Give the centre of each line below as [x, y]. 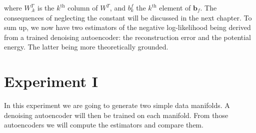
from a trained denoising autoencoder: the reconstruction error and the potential [128, 37]
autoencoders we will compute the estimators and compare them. [104, 125]
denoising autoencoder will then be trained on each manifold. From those [116, 115]
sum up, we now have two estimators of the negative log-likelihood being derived [127, 27]
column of [83, 7]
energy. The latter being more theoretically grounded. [86, 47]
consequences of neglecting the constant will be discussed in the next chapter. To [128, 17]
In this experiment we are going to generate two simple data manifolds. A [117, 105]
